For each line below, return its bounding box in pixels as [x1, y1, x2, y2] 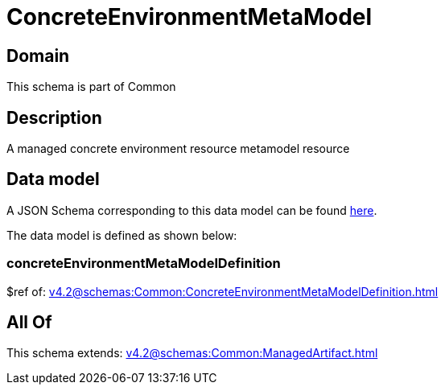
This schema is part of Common [6, 80, 176, 94]
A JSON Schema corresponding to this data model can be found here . [6, 203, 377, 217]
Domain [6, 45, 70, 66]
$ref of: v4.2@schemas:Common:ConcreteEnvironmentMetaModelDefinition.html [6, 284, 439, 298]
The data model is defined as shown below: [6, 228, 237, 242]
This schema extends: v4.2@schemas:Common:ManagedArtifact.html [6, 346, 378, 360]
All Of [6, 312, 52, 333]
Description [6, 107, 102, 128]
